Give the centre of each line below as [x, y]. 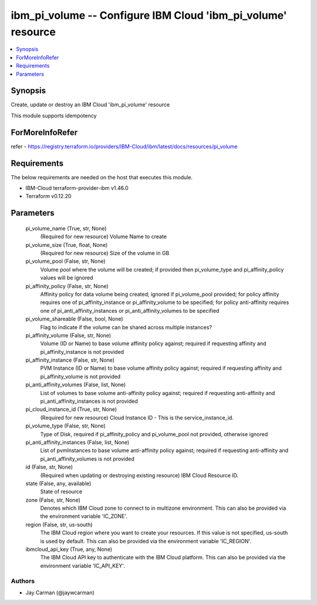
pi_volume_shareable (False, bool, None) [74, 319]
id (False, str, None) [49, 467]
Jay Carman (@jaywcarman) [60, 592]
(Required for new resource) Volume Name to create [104, 237]
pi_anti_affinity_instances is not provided [89, 401]
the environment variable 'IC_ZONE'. [84, 516]
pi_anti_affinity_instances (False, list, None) [77, 442]
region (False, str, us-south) [59, 524]
